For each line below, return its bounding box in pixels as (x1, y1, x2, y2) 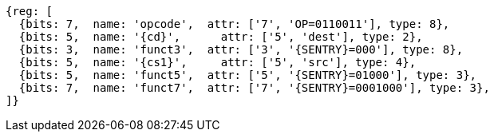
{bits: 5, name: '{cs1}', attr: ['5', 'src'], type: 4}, (18, 56, 417, 69)
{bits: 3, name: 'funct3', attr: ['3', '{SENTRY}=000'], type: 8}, (18, 43, 464, 56)
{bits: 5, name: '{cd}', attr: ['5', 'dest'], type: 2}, (18, 30, 423, 43)
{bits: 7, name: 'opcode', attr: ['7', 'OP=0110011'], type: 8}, (18, 18, 450, 30)
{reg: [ (6, 5, 53, 18)
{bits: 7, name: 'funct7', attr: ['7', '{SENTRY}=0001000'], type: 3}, (18, 81, 490, 94)
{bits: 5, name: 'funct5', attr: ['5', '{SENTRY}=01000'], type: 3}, (18, 69, 477, 81)
